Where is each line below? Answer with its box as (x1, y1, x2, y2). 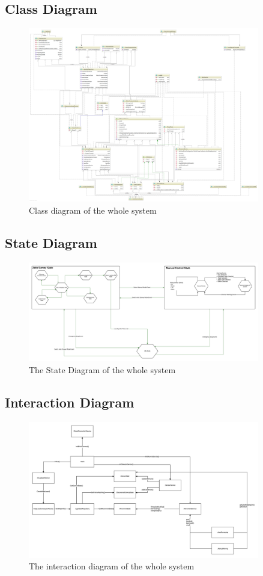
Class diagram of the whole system (29, 203, 157, 216)
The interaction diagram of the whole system (29, 560, 195, 572)
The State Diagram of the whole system (29, 363, 176, 376)
